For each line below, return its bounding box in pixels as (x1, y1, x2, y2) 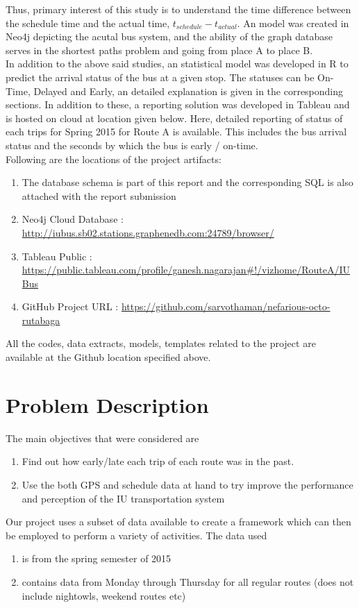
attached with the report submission (22, 188, 176, 203)
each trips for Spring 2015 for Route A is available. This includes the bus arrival (6, 124, 347, 139)
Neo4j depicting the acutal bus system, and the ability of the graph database (6, 29, 333, 44)
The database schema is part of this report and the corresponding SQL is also (22, 175, 353, 189)
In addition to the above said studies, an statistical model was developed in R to (6, 56, 349, 71)
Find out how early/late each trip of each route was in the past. (22, 454, 294, 468)
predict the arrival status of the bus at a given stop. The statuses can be (6, 69, 315, 84)
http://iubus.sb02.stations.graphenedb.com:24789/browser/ (22, 225, 274, 239)
